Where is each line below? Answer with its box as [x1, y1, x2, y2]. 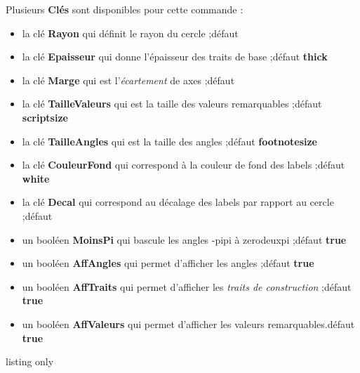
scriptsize [22, 110, 68, 124]
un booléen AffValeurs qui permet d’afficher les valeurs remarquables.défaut [22, 316, 355, 331]
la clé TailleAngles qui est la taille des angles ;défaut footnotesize [22, 133, 317, 148]
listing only [6, 354, 54, 369]
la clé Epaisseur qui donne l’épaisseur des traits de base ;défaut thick [22, 49, 328, 64]
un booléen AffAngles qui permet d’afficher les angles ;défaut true [22, 256, 314, 270]
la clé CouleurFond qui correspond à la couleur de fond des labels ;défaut [22, 157, 345, 172]
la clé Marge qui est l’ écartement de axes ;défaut [22, 72, 235, 87]
